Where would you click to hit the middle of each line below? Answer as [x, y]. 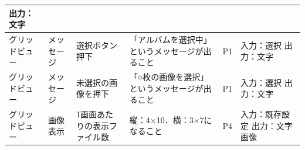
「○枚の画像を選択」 [169, 76]
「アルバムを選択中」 [170, 39]
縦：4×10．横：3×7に [171, 119]
